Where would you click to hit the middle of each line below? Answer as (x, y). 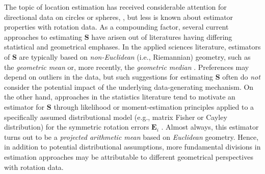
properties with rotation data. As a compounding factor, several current (116, 27)
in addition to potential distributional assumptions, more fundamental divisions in (132, 147)
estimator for (24, 106)
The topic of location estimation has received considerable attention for (115, 7)
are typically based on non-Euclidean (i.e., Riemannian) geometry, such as (135, 56)
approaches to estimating (43, 36)
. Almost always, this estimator (210, 127)
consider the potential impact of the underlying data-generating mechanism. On (129, 86)
